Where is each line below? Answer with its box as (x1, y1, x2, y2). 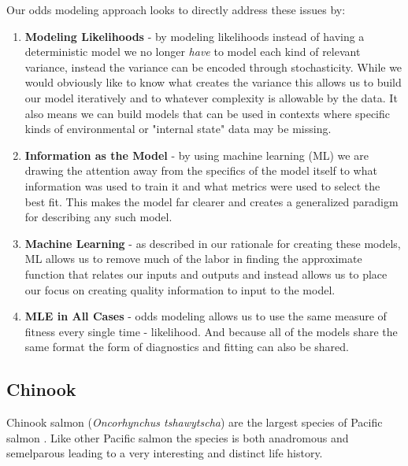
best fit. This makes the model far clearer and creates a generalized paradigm (24, 193, 399, 209)
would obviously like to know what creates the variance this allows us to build (24, 74, 402, 91)
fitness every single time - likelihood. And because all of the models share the (24, 323, 398, 339)
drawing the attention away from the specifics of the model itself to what (24, 162, 377, 179)
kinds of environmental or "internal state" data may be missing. (24, 120, 332, 137)
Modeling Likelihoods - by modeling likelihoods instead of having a (24, 28, 365, 44)
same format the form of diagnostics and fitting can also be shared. (24, 338, 349, 355)
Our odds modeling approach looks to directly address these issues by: (6, 2, 346, 17)
